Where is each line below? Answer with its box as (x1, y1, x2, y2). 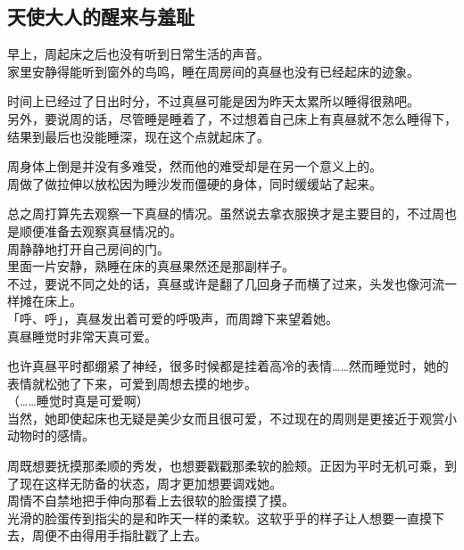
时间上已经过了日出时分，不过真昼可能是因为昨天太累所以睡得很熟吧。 (7, 92, 419, 111)
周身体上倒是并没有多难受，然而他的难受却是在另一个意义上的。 (7, 157, 382, 176)
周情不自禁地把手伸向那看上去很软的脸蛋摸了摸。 (7, 491, 294, 510)
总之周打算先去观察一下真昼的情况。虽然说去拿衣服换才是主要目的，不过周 (7, 204, 444, 223)
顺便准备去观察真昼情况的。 (19, 221, 182, 240)
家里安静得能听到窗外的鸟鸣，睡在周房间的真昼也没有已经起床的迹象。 (7, 62, 419, 80)
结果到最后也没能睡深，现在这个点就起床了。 (7, 127, 269, 145)
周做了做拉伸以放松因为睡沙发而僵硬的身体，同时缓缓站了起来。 (7, 174, 382, 193)
